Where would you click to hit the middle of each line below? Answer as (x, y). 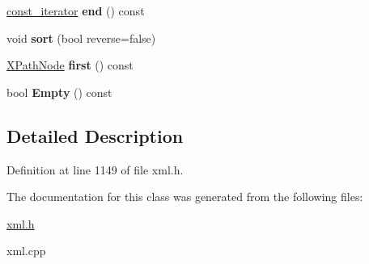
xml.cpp (26, 251)
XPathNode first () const (70, 65)
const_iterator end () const (76, 10)
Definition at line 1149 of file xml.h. (95, 169)
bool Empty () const (59, 92)
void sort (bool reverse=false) (81, 38)
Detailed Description (95, 135)
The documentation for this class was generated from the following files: (185, 197)
